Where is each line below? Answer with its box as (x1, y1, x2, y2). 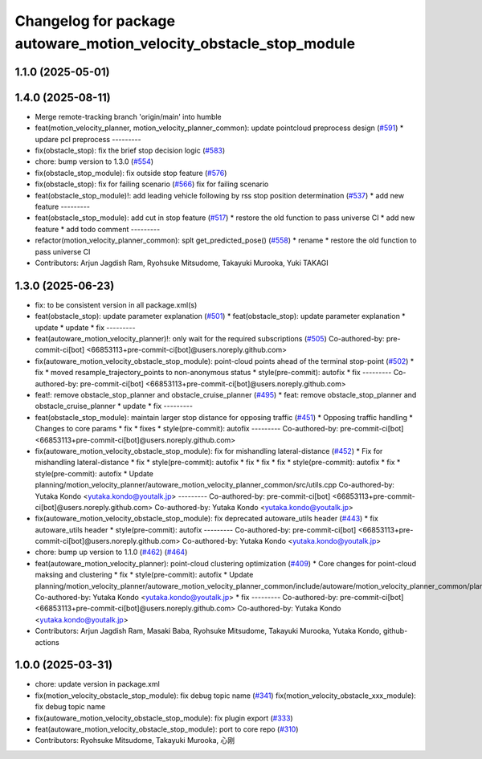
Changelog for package (14, 12, 176, 30)
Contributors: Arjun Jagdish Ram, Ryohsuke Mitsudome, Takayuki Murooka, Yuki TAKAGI (35, 258, 329, 267)
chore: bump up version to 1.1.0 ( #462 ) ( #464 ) (35, 547, 188, 557)
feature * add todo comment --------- (35, 224, 161, 234)
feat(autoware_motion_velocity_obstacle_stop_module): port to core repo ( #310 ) (35, 724, 299, 734)
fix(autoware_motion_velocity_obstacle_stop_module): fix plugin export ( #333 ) (35, 713, 293, 723)
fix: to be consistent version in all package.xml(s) (35, 300, 198, 309)
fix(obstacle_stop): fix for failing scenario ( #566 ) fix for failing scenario (35, 179, 269, 189)
